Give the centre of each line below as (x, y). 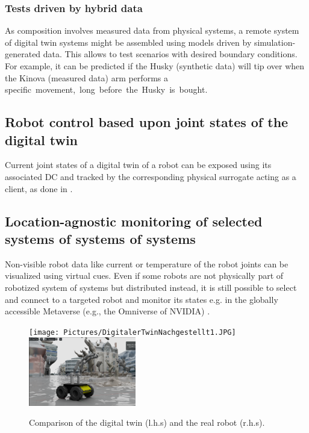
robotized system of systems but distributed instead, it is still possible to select (151, 287)
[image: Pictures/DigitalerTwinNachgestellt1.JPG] (133, 332)
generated (23, 54)
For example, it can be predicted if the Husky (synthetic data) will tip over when (155, 66)
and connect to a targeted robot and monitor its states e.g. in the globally (142, 299)
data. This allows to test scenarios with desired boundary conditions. (170, 54)
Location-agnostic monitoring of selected (134, 221)
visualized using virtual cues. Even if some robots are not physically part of (144, 276)
